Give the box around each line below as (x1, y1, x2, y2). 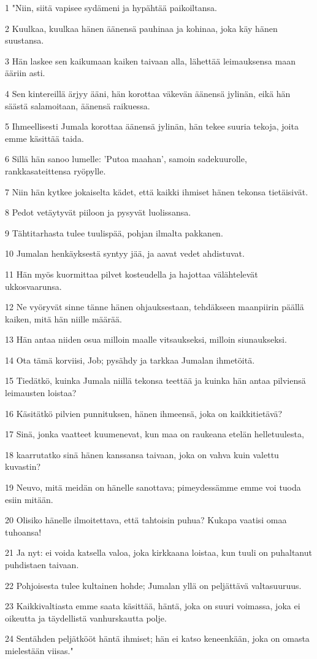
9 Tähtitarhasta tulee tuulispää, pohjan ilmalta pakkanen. (5, 226, 223, 239)
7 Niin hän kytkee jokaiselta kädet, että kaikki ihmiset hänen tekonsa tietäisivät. (5, 185, 308, 198)
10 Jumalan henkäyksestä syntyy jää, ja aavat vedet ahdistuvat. (5, 247, 245, 260)
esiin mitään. (5, 493, 53, 505)
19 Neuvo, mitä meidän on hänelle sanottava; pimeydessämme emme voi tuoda (5, 481, 301, 494)
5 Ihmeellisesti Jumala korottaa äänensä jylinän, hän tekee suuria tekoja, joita (5, 120, 299, 133)
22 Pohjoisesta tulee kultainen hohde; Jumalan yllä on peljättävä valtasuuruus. (5, 579, 302, 591)
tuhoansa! (5, 525, 42, 538)
